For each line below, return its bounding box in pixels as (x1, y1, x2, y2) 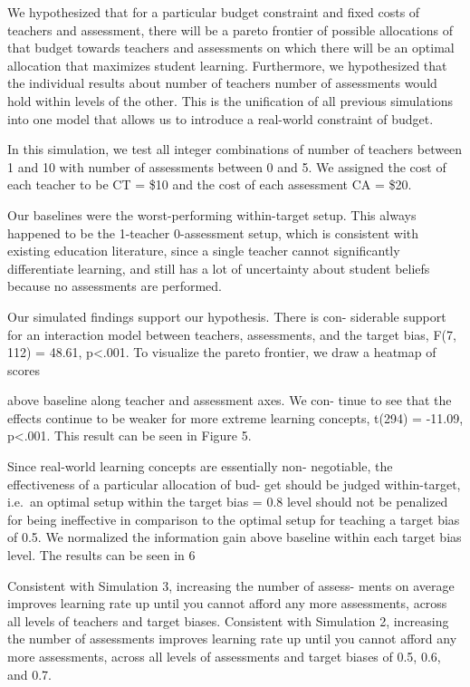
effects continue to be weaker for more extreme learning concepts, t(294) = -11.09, (7, 408, 464, 427)
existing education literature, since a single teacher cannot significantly (7, 241, 400, 260)
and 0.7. (7, 664, 53, 683)
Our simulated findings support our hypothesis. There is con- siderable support (7, 306, 446, 325)
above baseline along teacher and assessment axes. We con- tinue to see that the (7, 391, 452, 410)
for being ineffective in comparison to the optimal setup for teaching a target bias (7, 509, 460, 528)
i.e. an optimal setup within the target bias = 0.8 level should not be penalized (7, 492, 448, 511)
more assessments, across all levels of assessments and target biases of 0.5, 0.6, (7, 647, 441, 665)
